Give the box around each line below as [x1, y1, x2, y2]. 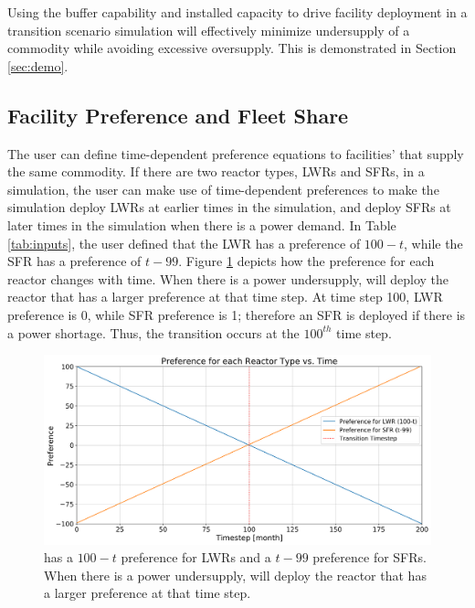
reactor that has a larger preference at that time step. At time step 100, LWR [7, 287, 443, 306]
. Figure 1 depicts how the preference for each [178, 251, 435, 271]
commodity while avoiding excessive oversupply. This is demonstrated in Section [7, 38, 457, 58]
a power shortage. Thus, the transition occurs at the [7, 323, 300, 342]
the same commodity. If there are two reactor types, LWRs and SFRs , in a [7, 162, 425, 181]
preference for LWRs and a [121, 548, 271, 567]
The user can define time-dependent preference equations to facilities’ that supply [7, 144, 464, 163]
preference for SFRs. [312, 548, 427, 567]
